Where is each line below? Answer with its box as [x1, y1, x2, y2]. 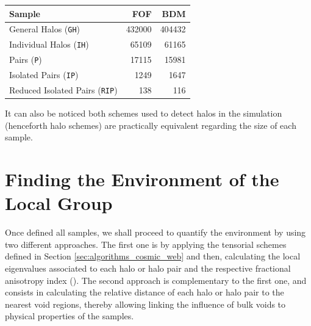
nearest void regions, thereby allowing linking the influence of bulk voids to [5, 297, 286, 310]
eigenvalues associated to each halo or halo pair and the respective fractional [5, 262, 291, 274]
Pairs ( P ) [9, 53, 42, 66]
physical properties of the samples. [5, 310, 134, 322]
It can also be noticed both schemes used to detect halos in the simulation [5, 107, 282, 120]
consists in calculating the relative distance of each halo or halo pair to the [5, 286, 284, 299]
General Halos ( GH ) [9, 23, 80, 35]
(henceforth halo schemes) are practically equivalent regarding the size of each [5, 118, 296, 131]
